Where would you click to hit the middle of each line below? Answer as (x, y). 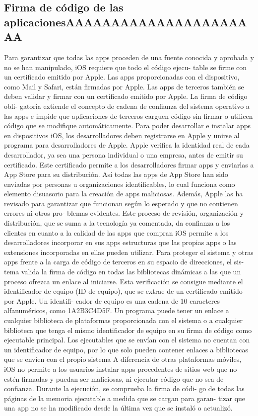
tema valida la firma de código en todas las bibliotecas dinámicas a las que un (123, 272)
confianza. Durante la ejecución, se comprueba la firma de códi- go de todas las (124, 388)
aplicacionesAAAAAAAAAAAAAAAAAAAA (126, 22)
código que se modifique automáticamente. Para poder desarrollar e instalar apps (127, 125)
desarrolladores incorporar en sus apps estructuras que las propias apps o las (120, 242)
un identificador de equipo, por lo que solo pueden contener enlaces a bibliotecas (126, 349)
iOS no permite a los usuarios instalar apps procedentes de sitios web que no (121, 369)
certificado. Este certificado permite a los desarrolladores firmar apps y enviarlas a (129, 164)
